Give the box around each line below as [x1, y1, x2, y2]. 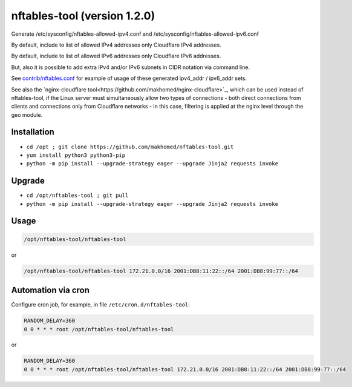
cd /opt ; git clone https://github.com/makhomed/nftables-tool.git [26, 143, 234, 150]
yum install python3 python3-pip [26, 151, 126, 159]
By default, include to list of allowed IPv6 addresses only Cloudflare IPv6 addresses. [11, 52, 221, 60]
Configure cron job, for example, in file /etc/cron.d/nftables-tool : [11, 301, 190, 308]
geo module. [11, 111, 43, 118]
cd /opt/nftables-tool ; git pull [26, 192, 129, 199]
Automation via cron [11, 285, 90, 296]
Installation [11, 127, 54, 137]
